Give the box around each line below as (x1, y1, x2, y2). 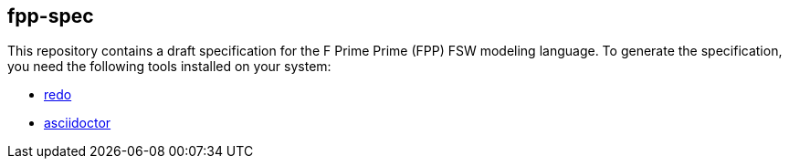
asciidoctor (44, 115, 111, 131)
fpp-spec (7, 5, 94, 27)
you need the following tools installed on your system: (7, 58, 331, 75)
